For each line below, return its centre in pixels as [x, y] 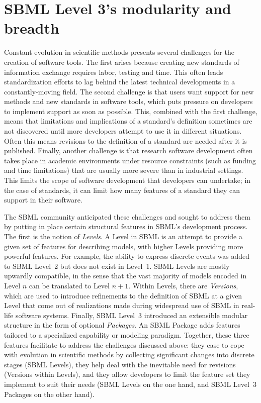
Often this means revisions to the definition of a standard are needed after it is [125, 140]
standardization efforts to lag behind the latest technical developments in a [120, 82]
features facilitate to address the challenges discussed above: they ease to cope [124, 344]
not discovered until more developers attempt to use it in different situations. [123, 131]
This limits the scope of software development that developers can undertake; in [127, 180]
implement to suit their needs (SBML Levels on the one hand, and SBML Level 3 [130, 384]
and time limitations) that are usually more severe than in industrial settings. [124, 170]
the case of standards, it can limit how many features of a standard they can [122, 190]
